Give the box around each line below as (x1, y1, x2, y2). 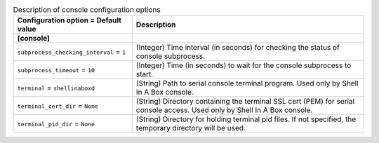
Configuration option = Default (17, 15, 122, 25)
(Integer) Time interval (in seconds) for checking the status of (135, 43, 340, 53)
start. (135, 69, 154, 79)
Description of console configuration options (13, 5, 161, 15)
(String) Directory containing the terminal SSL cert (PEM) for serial (135, 97, 355, 107)
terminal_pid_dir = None (17, 119, 95, 129)
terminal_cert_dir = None (17, 101, 98, 111)
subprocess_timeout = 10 (17, 65, 95, 75)
